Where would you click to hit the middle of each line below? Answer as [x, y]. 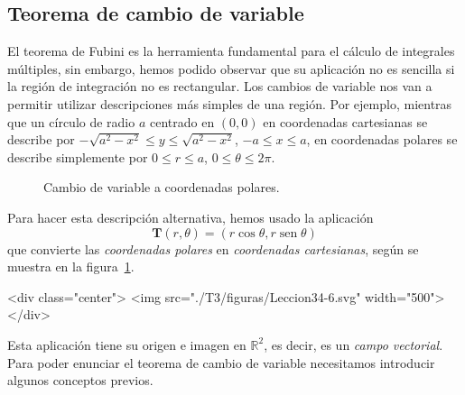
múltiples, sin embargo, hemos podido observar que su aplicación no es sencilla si [231, 68]
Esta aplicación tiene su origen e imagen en [127, 344]
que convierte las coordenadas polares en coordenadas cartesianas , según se [213, 248]
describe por [41, 139]
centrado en [182, 121]
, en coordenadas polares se [382, 139]
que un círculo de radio [71, 121]
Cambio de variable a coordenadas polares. [162, 187]
